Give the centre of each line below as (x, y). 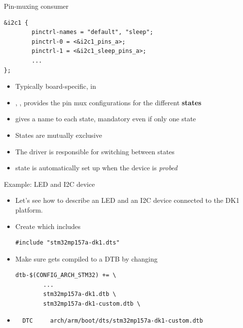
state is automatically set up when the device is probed (96, 168)
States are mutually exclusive (59, 135)
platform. (29, 209)
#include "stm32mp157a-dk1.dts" (67, 243)
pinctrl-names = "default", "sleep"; (92, 32)
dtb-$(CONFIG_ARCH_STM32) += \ (66, 275)
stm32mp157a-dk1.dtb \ (80, 294)
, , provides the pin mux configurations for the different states (108, 102)
